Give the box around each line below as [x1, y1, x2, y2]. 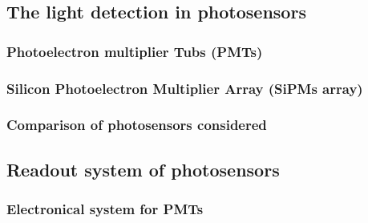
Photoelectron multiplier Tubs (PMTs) [6, 41, 263, 61]
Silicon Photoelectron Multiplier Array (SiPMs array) [6, 78, 363, 98]
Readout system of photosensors [6, 156, 280, 181]
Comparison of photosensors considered [6, 115, 267, 135]
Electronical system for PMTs [6, 199, 204, 219]
